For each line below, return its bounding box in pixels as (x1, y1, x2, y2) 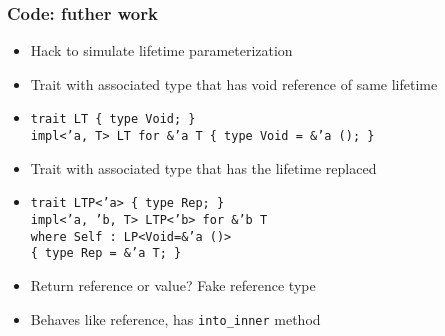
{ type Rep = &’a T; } (30, 246, 182, 261)
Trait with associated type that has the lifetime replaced (30, 157, 377, 178)
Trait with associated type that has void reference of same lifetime (30, 73, 438, 94)
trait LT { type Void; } (30, 112, 196, 127)
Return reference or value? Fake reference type (30, 274, 316, 295)
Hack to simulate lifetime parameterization (30, 40, 293, 61)
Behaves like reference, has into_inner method (30, 308, 321, 329)
